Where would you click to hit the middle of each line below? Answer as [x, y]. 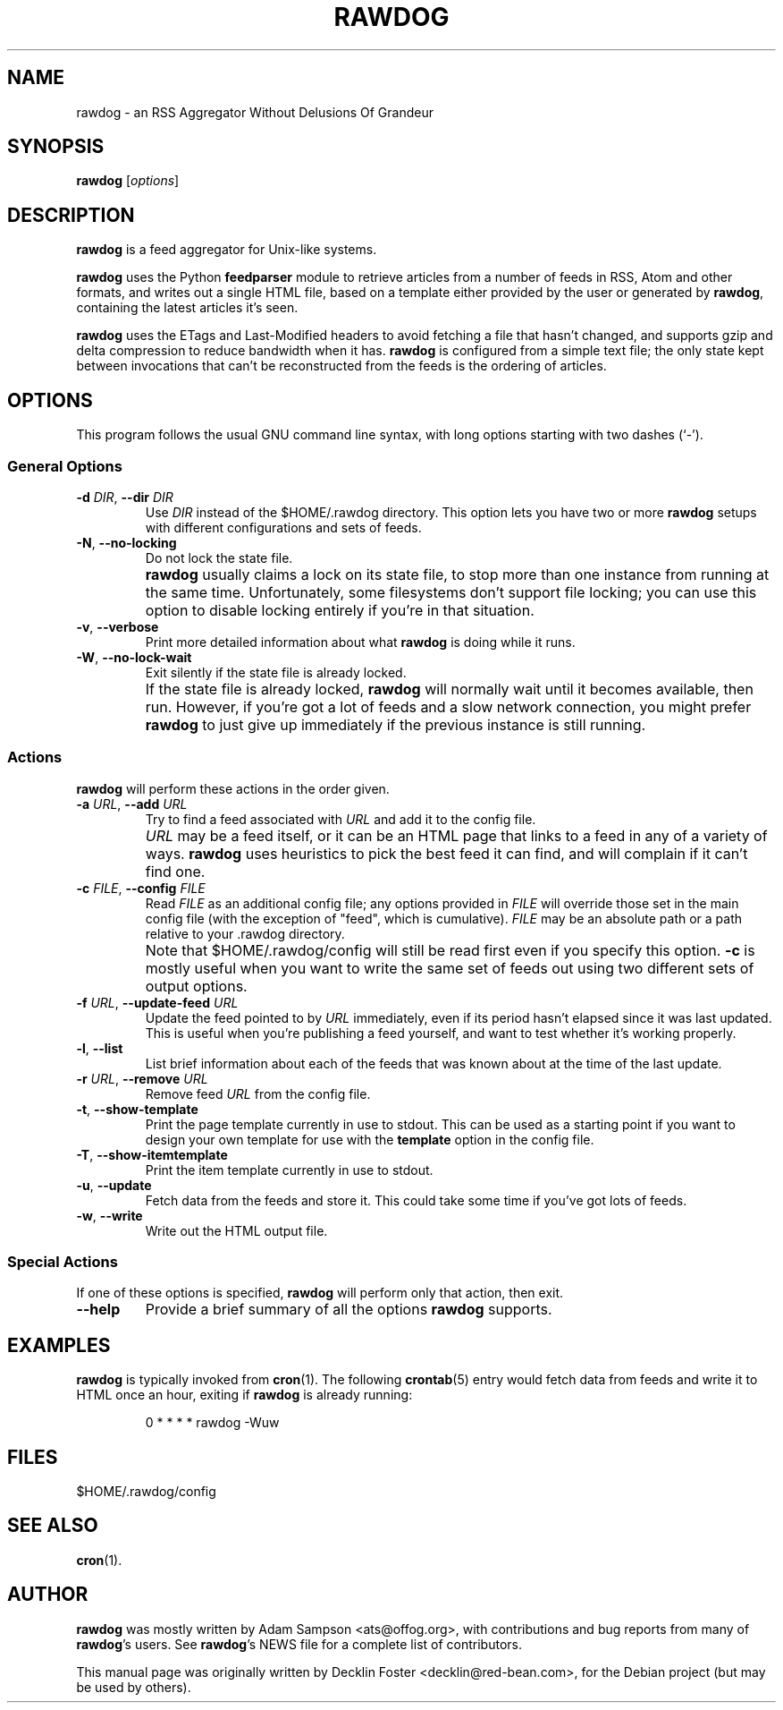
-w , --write [109, 1215]
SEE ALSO [53, 1526]
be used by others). [134, 1687]
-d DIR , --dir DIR [125, 497]
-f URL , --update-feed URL [157, 1002]
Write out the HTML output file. [236, 1230]
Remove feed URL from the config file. [258, 1093]
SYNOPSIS [56, 147]
